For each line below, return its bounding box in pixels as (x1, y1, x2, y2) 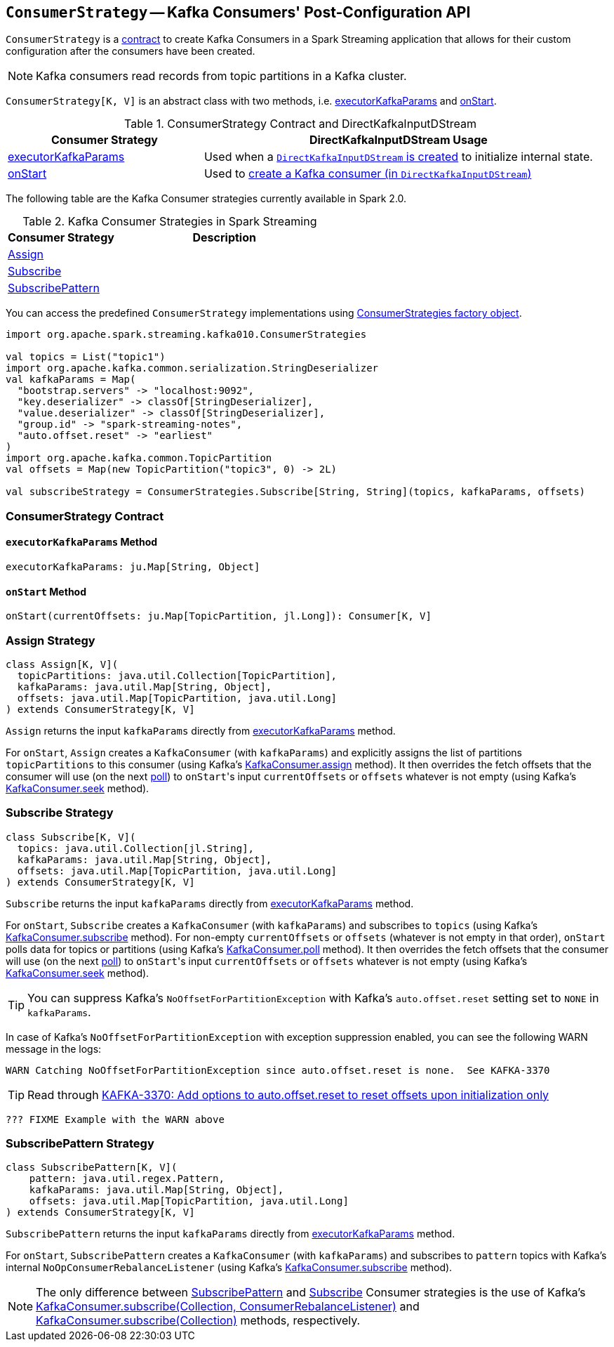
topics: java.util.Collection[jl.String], (17, 842, 255, 854)
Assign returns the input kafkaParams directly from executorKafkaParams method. (6, 724, 396, 737)
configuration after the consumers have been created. (6, 45, 255, 58)
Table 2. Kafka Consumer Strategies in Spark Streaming (22, 214, 317, 229)
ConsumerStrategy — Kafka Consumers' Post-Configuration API (6, 4, 471, 21)
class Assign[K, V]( (6, 658, 119, 670)
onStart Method (6, 585, 87, 598)
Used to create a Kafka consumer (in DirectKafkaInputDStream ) (203, 166, 532, 181)
